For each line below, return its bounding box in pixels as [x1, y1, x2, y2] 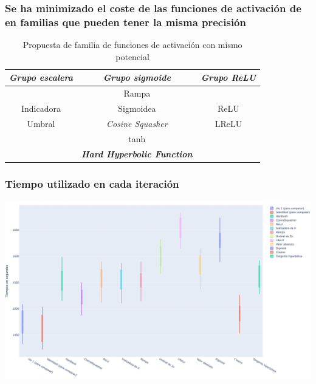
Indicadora [21, 102, 61, 115]
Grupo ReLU [201, 71, 256, 84]
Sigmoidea [118, 102, 156, 115]
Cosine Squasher [106, 117, 168, 129]
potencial [115, 50, 149, 63]
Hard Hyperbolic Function [81, 147, 193, 160]
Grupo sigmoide [103, 71, 171, 84]
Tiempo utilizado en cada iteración [5, 176, 179, 191]
